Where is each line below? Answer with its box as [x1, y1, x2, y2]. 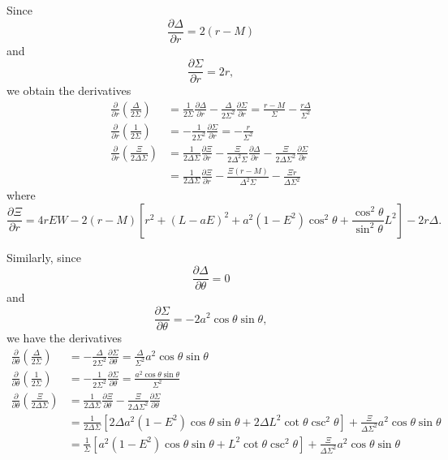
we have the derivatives [6, 329, 123, 346]
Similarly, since [6, 248, 81, 265]
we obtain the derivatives [6, 82, 131, 99]
